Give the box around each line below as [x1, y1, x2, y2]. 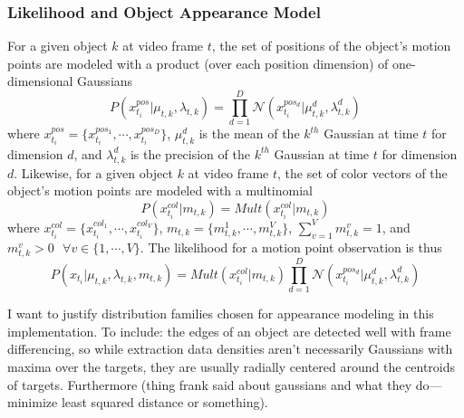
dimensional [7, 71, 73, 90]
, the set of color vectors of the [277, 163, 448, 182]
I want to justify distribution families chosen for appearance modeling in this [7, 304, 434, 323]
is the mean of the [198, 124, 300, 143]
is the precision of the [130, 144, 250, 163]
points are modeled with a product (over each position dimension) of [7, 53, 389, 72]
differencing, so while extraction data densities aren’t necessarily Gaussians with [7, 339, 453, 358]
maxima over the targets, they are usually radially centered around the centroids [7, 357, 456, 376]
